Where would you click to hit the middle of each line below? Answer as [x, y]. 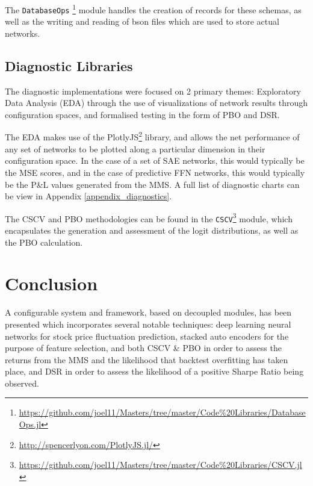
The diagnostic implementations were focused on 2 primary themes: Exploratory [153, 91]
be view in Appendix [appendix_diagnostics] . [88, 196]
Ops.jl [30, 424]
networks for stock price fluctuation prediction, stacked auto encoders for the [147, 336]
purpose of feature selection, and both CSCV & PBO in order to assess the [143, 348]
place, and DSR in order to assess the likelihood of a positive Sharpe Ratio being [154, 371]
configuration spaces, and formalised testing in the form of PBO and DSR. [142, 114]
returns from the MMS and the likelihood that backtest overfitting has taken [147, 359]
